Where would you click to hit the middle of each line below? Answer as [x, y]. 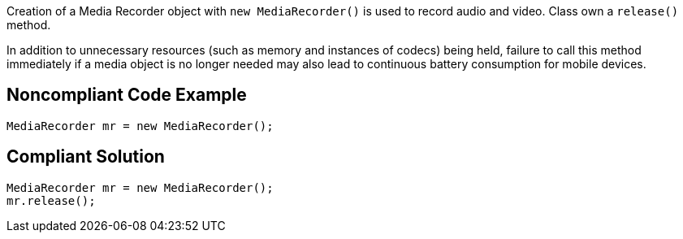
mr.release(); [51, 200]
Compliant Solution [86, 157]
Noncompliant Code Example [127, 95]
